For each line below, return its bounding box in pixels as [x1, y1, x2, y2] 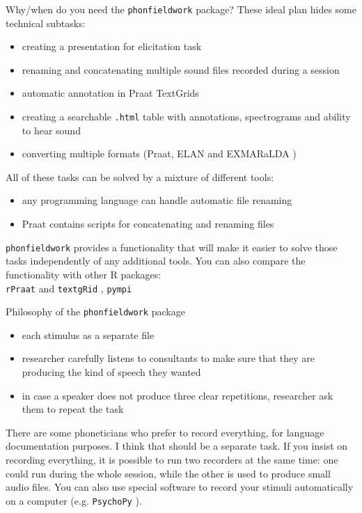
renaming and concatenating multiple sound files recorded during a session [22, 62, 340, 77]
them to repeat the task [22, 402, 124, 416]
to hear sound [22, 123, 81, 137]
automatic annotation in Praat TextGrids [22, 86, 199, 100]
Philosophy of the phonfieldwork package [6, 304, 185, 319]
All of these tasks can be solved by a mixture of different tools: [6, 169, 274, 184]
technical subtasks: [6, 15, 86, 30]
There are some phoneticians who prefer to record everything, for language [6, 425, 324, 439]
